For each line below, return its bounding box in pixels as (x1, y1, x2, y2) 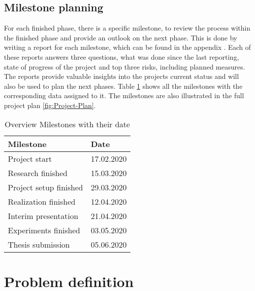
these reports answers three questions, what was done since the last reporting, (4, 51, 239, 62)
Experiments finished (8, 224, 80, 236)
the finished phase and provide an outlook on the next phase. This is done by (4, 32, 237, 42)
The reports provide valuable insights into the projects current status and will (4, 71, 239, 81)
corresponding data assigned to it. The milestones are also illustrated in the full (4, 90, 244, 101)
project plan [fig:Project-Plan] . (4, 100, 96, 110)
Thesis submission (8, 238, 70, 250)
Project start (8, 152, 52, 164)
